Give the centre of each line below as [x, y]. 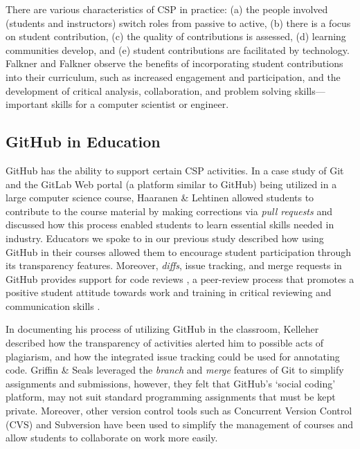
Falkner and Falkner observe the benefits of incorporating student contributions [174, 63]
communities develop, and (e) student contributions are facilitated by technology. [178, 49]
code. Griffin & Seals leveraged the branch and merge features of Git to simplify [175, 370]
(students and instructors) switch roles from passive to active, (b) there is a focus [178, 22]
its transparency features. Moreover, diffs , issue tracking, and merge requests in [174, 265]
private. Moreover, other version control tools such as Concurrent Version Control [179, 411]
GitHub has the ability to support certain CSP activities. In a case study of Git [175, 170]
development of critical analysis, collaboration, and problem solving [148, 90]
